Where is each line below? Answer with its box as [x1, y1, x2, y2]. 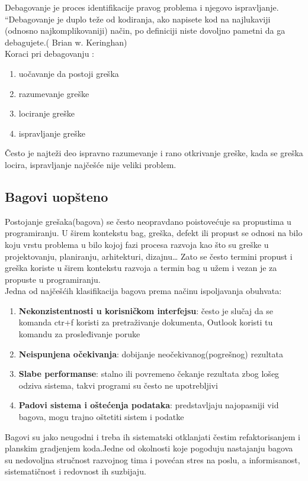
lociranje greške [18, 107, 75, 120]
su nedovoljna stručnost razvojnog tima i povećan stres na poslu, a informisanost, [5, 453, 300, 466]
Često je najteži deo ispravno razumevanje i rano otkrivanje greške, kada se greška [5, 147, 303, 159]
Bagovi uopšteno [5, 187, 108, 205]
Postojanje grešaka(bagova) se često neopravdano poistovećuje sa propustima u [5, 215, 291, 227]
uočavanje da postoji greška [18, 67, 119, 79]
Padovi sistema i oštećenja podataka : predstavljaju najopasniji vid [18, 399, 279, 411]
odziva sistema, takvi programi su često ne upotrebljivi [18, 379, 218, 391]
